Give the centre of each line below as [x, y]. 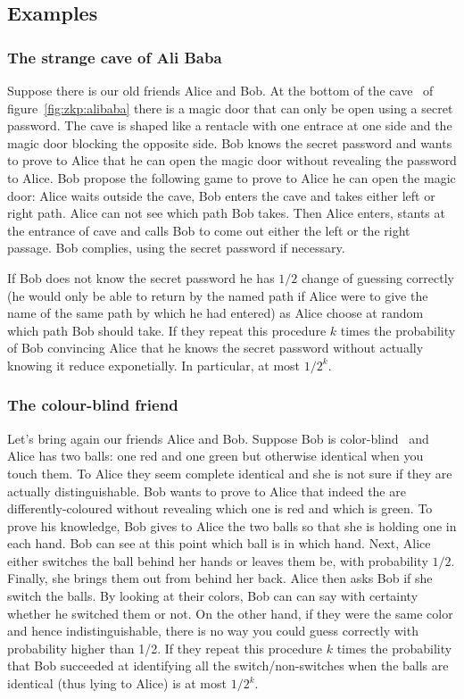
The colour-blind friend [93, 405]
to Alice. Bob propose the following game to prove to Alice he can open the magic [232, 177]
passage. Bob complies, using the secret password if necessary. [176, 248]
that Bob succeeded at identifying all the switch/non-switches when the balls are [228, 666]
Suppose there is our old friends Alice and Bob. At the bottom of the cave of [220, 90]
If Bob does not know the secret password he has [141, 277]
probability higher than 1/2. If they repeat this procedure [165, 648]
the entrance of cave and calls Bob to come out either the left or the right [209, 230]
